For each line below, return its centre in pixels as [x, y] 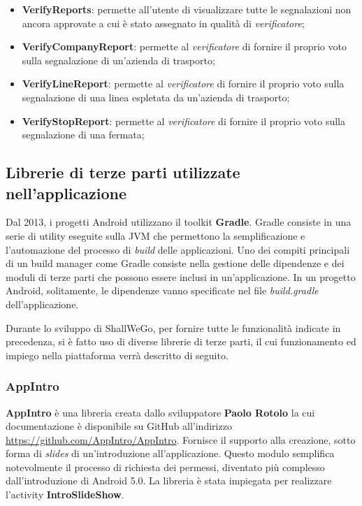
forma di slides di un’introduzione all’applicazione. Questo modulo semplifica [170, 453]
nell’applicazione [66, 193]
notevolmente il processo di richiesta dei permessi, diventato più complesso [165, 467]
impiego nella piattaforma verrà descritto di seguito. [117, 355]
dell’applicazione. [42, 304]
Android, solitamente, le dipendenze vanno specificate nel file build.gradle [162, 290]
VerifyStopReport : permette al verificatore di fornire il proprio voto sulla [183, 121]
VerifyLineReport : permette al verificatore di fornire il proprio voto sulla [183, 84]
